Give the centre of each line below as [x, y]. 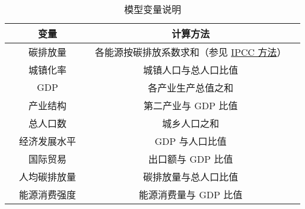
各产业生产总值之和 [191, 88]
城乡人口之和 [191, 123]
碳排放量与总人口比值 [191, 177]
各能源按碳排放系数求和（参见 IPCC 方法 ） [191, 52]
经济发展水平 [48, 141]
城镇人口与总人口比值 [191, 70]
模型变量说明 [153, 9]
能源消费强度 [48, 194]
